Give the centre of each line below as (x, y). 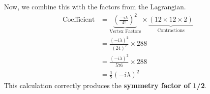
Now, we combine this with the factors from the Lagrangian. (95, 6)
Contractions (171, 31)
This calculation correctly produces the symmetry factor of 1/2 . (105, 85)
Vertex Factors (125, 31)
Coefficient (79, 20)
